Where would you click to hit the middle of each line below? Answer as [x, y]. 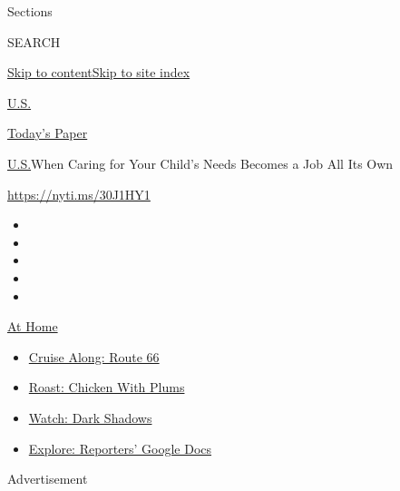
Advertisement [48, 479]
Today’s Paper [48, 133]
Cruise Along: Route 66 [94, 356]
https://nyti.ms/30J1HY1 [79, 194]
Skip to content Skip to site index [99, 72]
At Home [33, 326]
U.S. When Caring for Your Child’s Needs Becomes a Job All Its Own [200, 163]
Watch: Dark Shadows [90, 417]
